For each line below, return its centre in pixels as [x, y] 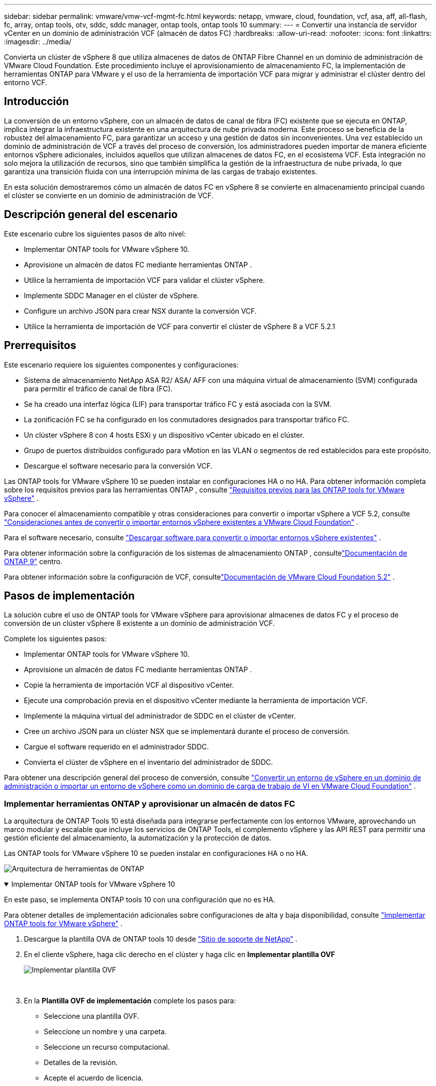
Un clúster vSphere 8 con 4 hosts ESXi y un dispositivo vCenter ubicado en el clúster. [164, 435]
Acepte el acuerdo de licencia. [94, 1078]
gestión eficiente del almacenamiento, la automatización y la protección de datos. [138, 838]
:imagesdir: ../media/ [38, 42]
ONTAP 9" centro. [33, 561]
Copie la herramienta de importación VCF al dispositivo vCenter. [129, 685]
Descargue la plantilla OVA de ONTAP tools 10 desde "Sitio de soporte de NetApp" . [161, 939]
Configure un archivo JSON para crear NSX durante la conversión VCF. [140, 311]
